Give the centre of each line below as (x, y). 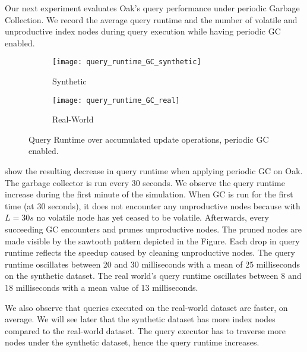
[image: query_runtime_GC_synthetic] (127, 62)
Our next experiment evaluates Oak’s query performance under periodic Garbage (152, 8)
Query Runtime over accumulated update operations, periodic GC (149, 139)
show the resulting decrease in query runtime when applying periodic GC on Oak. (154, 171)
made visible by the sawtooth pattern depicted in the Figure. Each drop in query (152, 241)
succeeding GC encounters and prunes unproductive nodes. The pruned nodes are (153, 229)
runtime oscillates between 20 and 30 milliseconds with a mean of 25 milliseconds (153, 264)
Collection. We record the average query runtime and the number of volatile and (151, 19)
